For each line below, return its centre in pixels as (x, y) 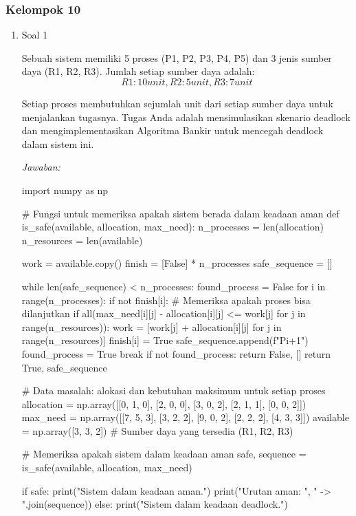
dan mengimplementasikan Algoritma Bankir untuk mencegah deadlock (173, 130)
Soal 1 (35, 35)
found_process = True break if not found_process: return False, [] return (176, 353)
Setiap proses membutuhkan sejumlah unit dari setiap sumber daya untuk (178, 103)
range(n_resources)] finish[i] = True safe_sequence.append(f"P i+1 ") (165, 340)
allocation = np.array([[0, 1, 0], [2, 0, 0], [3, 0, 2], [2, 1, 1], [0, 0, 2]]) (164, 404)
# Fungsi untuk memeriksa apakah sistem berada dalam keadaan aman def (180, 213)
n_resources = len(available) (82, 240)
